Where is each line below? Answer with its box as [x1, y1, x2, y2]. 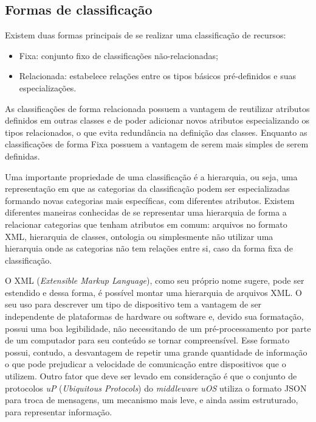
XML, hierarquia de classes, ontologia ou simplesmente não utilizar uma [5, 230, 273, 242]
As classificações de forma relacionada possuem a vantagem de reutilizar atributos [5, 102, 310, 114]
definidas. [5, 149, 40, 162]
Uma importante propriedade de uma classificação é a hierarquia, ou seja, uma [5, 170, 298, 183]
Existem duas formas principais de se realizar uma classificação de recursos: [5, 29, 286, 41]
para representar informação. [5, 405, 112, 418]
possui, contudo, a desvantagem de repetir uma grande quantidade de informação [5, 345, 307, 358]
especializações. [19, 81, 77, 94]
